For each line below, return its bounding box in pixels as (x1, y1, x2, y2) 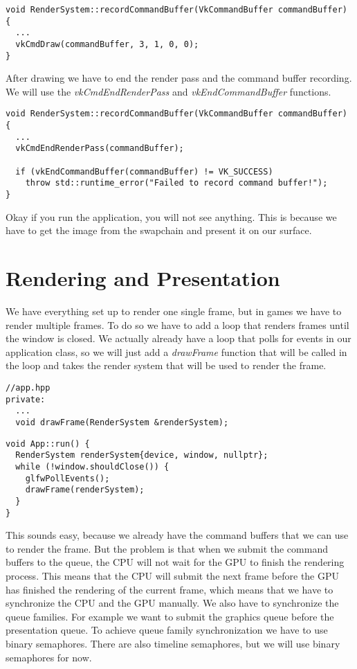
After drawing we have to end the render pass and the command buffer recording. (6, 71, 352, 85)
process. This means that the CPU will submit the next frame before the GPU (6, 569, 340, 582)
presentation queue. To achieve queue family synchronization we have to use (6, 623, 328, 637)
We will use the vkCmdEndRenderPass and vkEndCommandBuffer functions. (6, 84, 331, 98)
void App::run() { (6, 438, 90, 449)
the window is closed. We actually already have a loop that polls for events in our (6, 331, 351, 346)
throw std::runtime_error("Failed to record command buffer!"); (25, 178, 328, 188)
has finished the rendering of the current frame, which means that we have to (6, 582, 333, 596)
